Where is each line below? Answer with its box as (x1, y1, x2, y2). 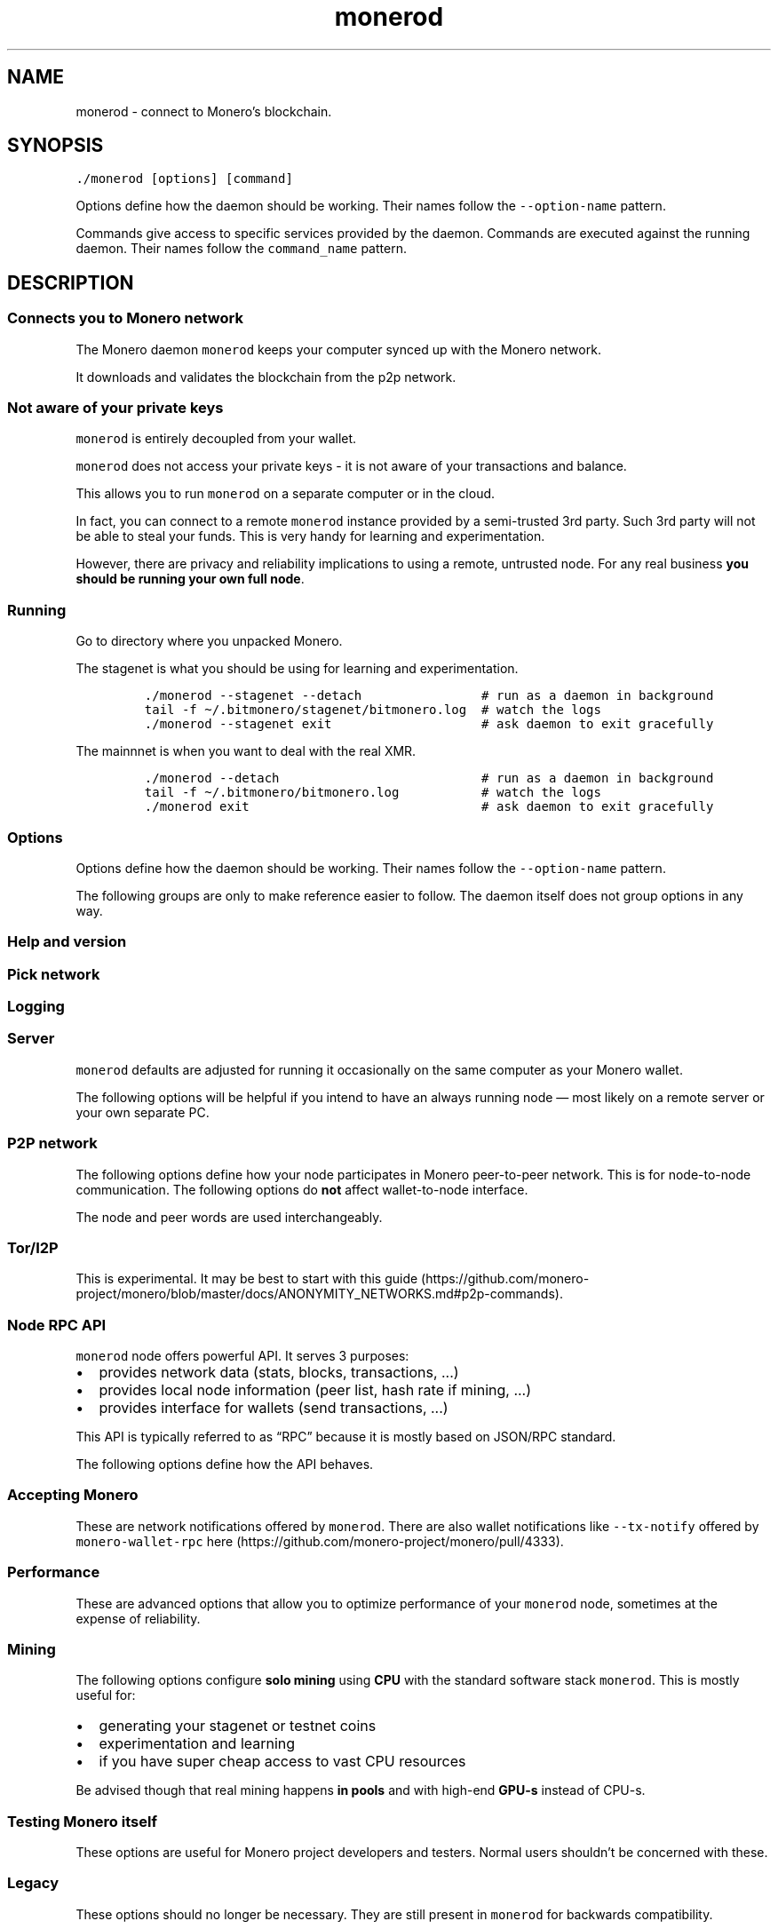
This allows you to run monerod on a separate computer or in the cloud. (75, 486, 496, 502)
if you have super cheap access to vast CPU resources (99, 1752, 466, 1771)
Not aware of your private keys (7, 399, 224, 417)
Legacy (7, 1874, 60, 1893)
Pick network (7, 964, 100, 983)
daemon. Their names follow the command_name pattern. (75, 241, 407, 257)
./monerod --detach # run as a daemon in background (144, 771, 714, 786)
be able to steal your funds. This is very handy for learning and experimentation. (75, 528, 545, 544)
